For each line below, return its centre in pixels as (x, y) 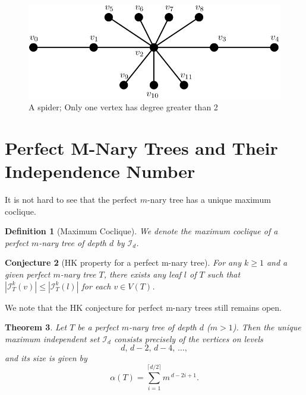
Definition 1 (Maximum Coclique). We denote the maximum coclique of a (141, 231)
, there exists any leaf (142, 274)
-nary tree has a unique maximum (209, 200)
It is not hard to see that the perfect (71, 200)
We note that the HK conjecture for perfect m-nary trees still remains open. (143, 307)
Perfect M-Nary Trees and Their (141, 147)
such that (224, 274)
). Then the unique (267, 327)
